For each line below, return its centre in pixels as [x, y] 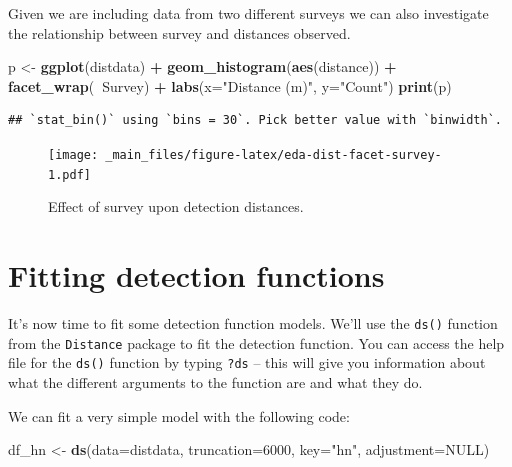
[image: [73, 154]
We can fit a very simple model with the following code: [179, 415]
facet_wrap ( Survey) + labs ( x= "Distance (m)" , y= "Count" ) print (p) [230, 85]
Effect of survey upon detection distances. [176, 206]
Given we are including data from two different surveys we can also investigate [248, 13]
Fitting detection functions [196, 275]
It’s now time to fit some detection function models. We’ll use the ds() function [253, 323]
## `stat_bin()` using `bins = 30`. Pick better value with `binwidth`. [255, 120]
